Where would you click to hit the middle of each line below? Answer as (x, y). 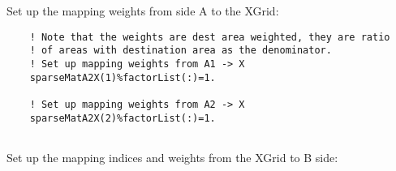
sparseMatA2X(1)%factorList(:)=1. (123, 77)
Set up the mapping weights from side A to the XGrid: (143, 11)
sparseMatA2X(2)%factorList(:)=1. (123, 118)
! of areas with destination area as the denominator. (181, 51)
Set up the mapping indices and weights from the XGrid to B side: (172, 157)
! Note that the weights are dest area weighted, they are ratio (210, 37)
